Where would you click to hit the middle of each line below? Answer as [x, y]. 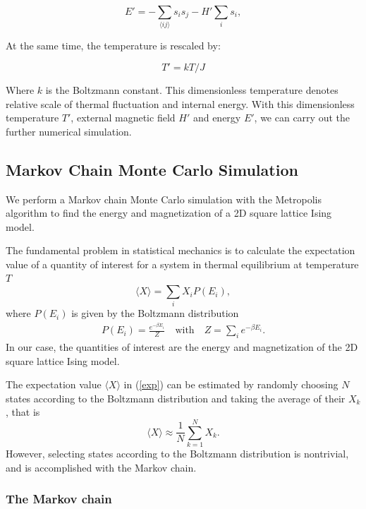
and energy [217, 118]
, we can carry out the [302, 118]
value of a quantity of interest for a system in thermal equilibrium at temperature [182, 264]
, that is [23, 412]
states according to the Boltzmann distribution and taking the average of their [176, 398]
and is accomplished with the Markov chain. [101, 467]
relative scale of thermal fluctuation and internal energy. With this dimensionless [180, 103]
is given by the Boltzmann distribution [155, 313]
